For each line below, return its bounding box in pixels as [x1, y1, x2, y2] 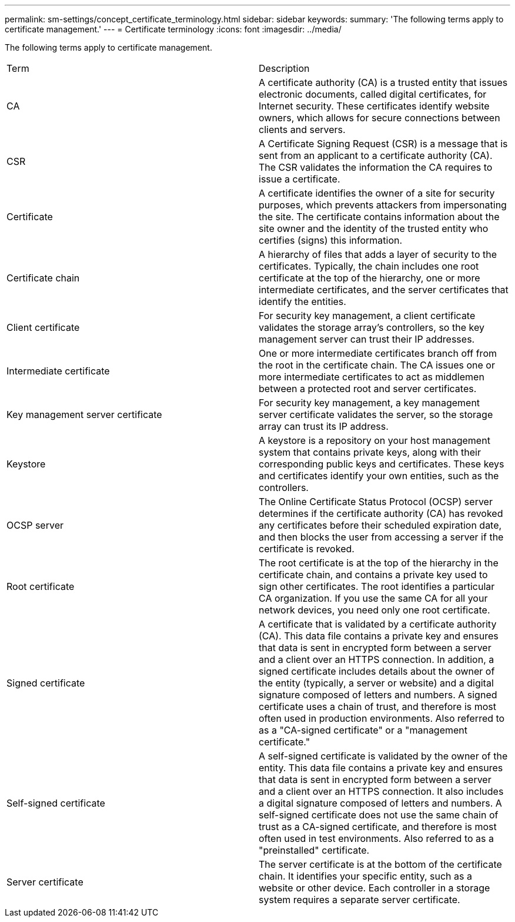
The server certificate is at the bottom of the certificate [259, 858, 502, 870]
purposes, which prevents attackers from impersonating [259, 199, 507, 211]
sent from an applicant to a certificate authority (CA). [259, 150, 493, 161]
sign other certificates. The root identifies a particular [259, 581, 495, 592]
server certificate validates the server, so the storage [259, 409, 493, 420]
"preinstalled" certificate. [259, 844, 370, 856]
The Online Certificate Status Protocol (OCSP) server [259, 496, 493, 508]
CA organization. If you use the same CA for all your [259, 592, 488, 604]
